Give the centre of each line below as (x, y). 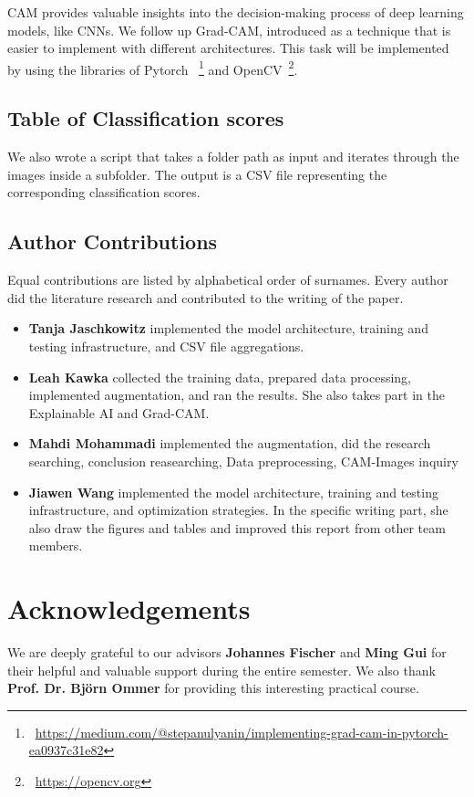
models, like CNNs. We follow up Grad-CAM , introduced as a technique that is (229, 30)
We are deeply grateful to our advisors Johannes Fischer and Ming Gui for (227, 652)
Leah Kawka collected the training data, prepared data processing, (220, 377)
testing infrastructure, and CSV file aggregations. (166, 346)
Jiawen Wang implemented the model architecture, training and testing (233, 492)
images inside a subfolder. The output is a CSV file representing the (197, 174)
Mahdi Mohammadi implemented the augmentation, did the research (230, 443)
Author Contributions (113, 241)
